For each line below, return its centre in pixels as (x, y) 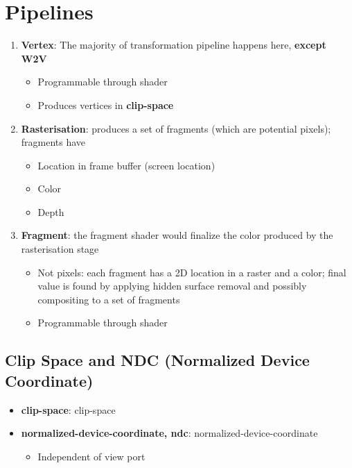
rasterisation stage (60, 249)
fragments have (53, 142)
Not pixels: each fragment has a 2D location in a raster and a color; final (192, 272)
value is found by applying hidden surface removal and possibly (172, 286)
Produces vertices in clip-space (106, 105)
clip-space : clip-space (68, 409)
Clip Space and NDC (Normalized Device (157, 360)
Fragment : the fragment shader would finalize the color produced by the (177, 235)
